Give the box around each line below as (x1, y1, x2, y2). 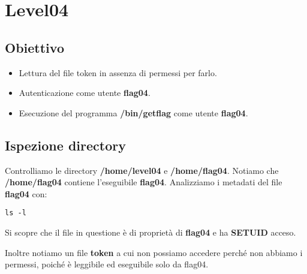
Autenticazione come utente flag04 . (19, 86, 151, 99)
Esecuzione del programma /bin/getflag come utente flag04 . (19, 106, 248, 119)
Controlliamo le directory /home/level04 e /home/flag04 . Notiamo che (5, 164, 279, 176)
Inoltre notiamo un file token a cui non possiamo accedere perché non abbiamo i (5, 246, 303, 258)
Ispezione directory (5, 136, 126, 154)
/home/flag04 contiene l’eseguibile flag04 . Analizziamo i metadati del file (5, 176, 282, 188)
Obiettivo (5, 38, 64, 56)
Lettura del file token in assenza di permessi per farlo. (19, 66, 217, 79)
